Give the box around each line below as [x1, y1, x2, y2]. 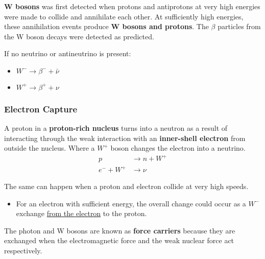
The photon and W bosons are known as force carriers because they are [4, 225, 235, 236]
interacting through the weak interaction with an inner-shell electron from [4, 132, 246, 143]
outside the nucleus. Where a [4, 143, 95, 153]
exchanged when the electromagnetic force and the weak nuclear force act [4, 235, 234, 246]
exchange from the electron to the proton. [16, 208, 147, 219]
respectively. [4, 245, 42, 255]
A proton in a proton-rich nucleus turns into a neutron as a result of [4, 123, 228, 133]
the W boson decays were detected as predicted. [4, 31, 154, 41]
